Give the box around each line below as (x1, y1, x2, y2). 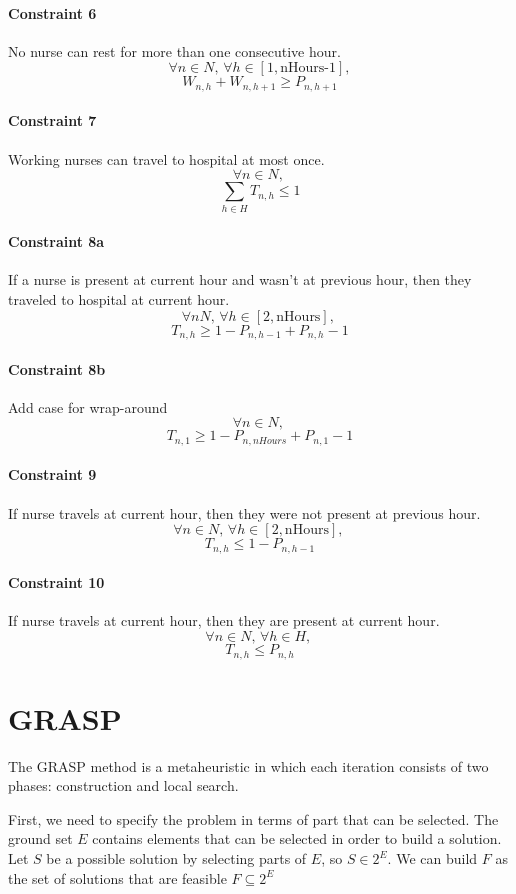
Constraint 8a (8, 231, 105, 252)
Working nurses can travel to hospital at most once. (8, 148, 325, 169)
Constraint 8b (8, 358, 106, 379)
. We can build (387, 848, 478, 869)
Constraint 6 (8, 2, 97, 23)
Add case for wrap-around (8, 396, 168, 417)
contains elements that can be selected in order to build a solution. (92, 828, 502, 849)
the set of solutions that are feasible (8, 867, 227, 888)
